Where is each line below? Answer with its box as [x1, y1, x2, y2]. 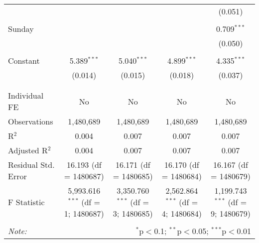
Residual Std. [8, 159, 55, 170]
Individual [8, 90, 44, 101]
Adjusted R [8, 144, 48, 156]
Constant [8, 55, 40, 66]
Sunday [8, 23, 34, 34]
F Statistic [8, 196, 45, 208]
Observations [8, 116, 53, 127]
